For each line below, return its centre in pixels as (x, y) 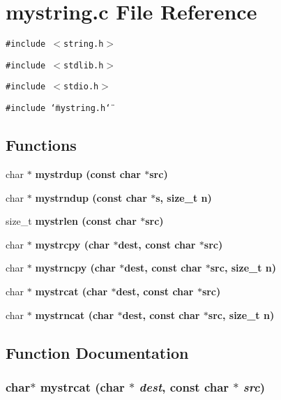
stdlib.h (84, 65)
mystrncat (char (75, 314)
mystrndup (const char (91, 197)
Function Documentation (97, 352)
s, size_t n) (184, 197)
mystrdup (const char (88, 173)
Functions (41, 145)
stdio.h (81, 87)
